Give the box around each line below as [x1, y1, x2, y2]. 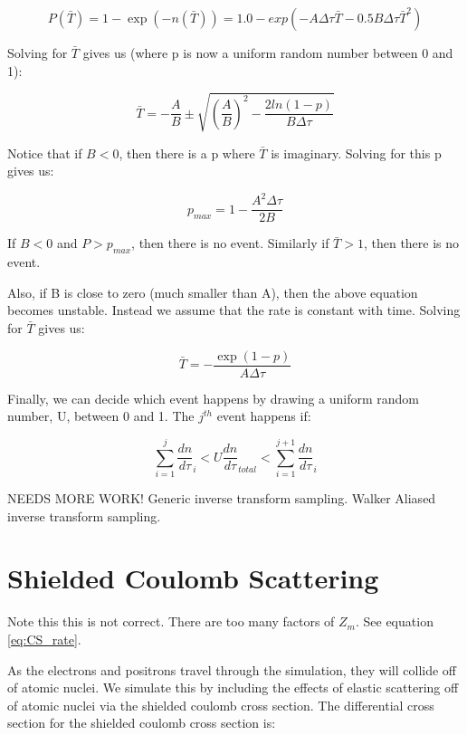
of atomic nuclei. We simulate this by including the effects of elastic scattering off [7, 678, 459, 697]
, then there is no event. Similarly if [131, 234, 329, 253]
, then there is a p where [119, 143, 255, 162]
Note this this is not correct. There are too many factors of [7, 612, 335, 631]
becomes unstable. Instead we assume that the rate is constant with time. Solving [7, 301, 461, 320]
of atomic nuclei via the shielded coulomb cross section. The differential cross [7, 695, 434, 714]
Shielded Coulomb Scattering [7, 559, 379, 597]
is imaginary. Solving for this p [271, 143, 442, 162]
